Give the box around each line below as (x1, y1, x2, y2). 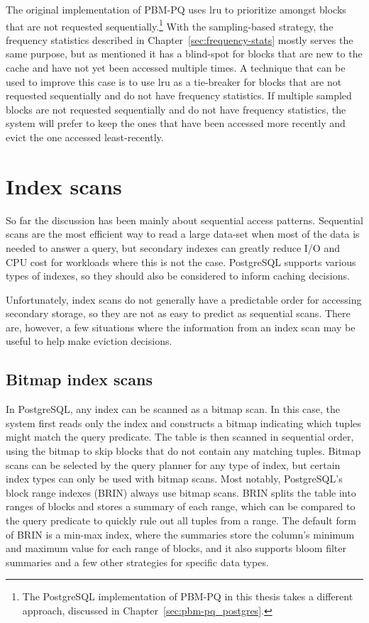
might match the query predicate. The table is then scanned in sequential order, (6, 429, 354, 444)
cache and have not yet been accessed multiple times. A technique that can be (6, 60, 346, 75)
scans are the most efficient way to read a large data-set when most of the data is (6, 226, 360, 241)
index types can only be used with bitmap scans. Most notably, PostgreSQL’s (6, 471, 343, 486)
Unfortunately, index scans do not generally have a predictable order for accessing (6, 292, 362, 307)
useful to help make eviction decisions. (6, 333, 172, 348)
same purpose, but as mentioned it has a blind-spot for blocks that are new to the (6, 46, 363, 61)
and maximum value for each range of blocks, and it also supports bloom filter (6, 541, 346, 556)
